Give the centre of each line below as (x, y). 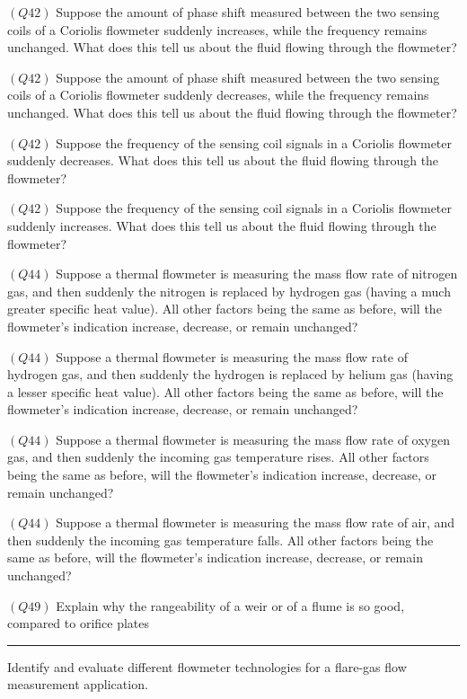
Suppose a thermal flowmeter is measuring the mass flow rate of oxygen (253, 439)
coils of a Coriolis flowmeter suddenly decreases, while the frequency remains (218, 95)
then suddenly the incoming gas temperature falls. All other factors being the (220, 540)
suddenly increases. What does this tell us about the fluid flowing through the (222, 225)
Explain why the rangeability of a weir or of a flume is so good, (230, 605)
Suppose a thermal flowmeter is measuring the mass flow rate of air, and (256, 522)
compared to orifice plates (79, 623)
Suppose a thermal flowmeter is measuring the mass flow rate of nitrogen (257, 274)
